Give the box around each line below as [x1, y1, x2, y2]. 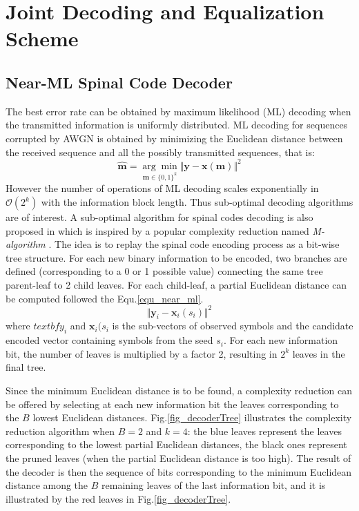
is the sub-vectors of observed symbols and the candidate [112, 318, 353, 333]
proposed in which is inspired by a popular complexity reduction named [6, 223, 309, 238]
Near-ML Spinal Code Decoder [6, 71, 233, 93]
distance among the [6, 478, 88, 492]
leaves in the [292, 346, 345, 360]
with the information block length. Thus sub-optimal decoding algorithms [41, 195, 353, 209]
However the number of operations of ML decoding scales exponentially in [6, 181, 319, 195]
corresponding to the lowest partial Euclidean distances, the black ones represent [6, 437, 347, 452]
